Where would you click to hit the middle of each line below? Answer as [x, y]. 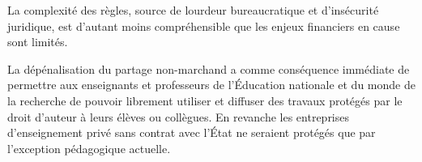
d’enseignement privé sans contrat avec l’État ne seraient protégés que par [192, 132]
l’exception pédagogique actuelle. [89, 148]
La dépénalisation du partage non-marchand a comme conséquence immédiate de [209, 68]
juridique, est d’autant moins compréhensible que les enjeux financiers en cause [204, 26]
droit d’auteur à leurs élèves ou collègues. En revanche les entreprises [179, 116]
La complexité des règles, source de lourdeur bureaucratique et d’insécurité [193, 10]
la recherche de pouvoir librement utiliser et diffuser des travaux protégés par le [205, 100]
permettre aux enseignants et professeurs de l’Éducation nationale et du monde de [211, 85]
